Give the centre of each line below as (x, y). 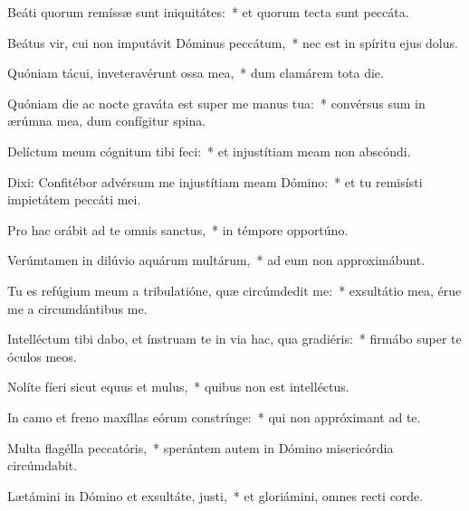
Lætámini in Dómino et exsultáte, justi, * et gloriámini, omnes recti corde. (215, 495)
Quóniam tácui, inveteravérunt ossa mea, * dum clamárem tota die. (196, 73)
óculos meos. (42, 356)
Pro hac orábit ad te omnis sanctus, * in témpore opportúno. (178, 229)
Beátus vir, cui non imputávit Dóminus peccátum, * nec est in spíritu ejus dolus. (233, 42)
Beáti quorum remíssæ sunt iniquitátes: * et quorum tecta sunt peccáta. (208, 12)
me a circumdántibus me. (77, 308)
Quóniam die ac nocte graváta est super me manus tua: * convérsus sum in (216, 103)
